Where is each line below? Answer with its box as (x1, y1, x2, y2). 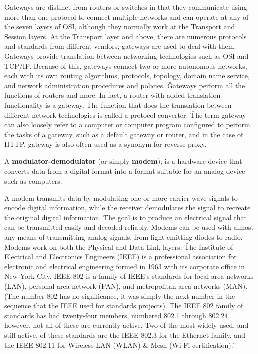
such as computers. (4, 175, 62, 186)
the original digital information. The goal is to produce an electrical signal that (4, 212, 247, 222)
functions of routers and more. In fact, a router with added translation (4, 90, 221, 100)
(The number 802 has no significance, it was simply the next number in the (4, 290, 235, 301)
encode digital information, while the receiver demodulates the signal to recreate (4, 202, 251, 213)
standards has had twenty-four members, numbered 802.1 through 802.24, (4, 310, 230, 320)
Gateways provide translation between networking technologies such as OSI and (4, 50, 249, 61)
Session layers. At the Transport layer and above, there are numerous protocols (4, 31, 247, 41)
